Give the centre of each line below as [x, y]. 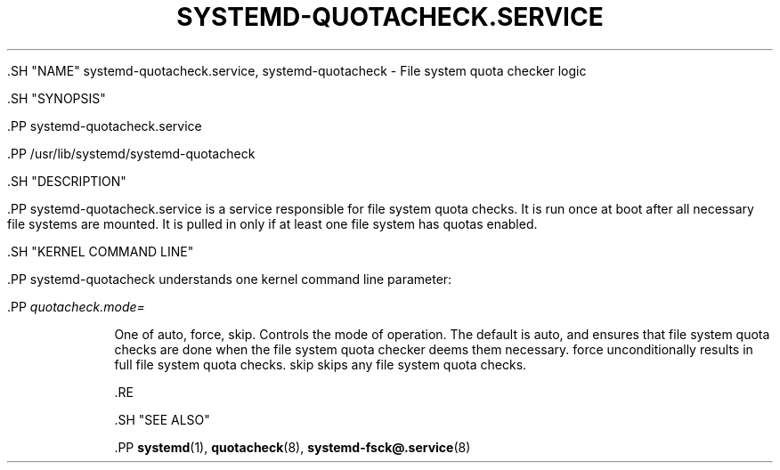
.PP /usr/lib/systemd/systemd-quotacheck [131, 153]
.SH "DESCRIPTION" [67, 181]
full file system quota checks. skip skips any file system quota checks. [321, 364]
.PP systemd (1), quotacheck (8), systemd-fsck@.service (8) [292, 447]
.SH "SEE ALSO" [162, 419]
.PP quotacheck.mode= [76, 306]
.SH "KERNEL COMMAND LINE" [101, 251]
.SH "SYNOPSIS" [57, 98]
